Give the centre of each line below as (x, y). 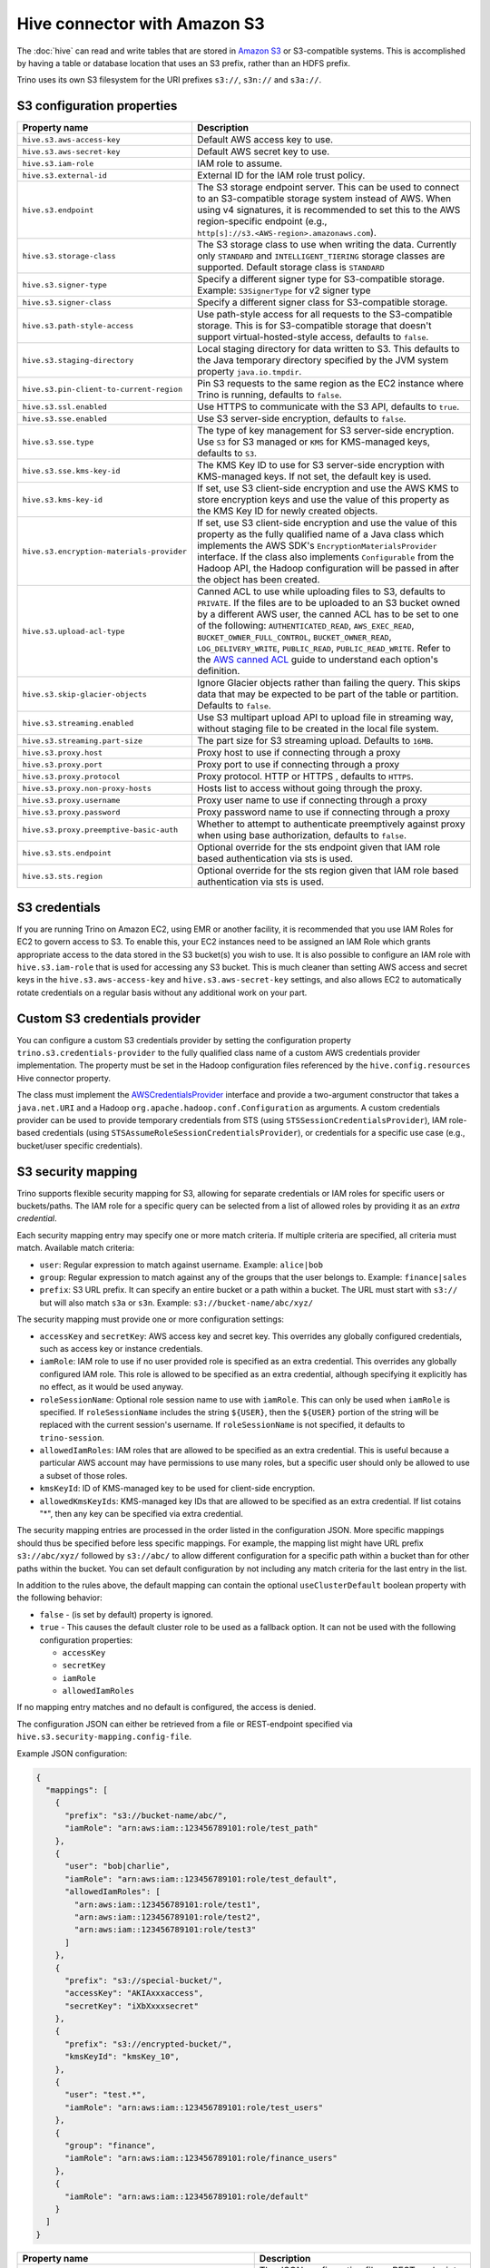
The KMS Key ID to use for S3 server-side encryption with (320, 465)
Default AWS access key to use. (265, 140)
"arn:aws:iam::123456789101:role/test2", (167, 1917)
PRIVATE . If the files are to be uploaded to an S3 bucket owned (328, 603)
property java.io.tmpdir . (249, 372)
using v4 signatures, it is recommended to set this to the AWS (328, 210)
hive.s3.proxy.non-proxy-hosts (87, 788)
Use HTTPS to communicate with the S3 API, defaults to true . (328, 406)
